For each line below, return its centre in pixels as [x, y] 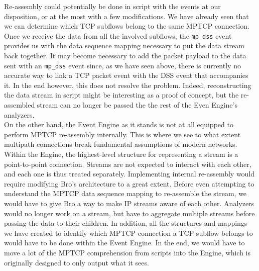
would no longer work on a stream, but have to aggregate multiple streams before [129, 213]
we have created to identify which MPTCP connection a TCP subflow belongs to [128, 233]
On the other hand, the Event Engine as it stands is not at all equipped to [119, 124]
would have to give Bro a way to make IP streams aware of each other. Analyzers [129, 203]
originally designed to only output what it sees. [77, 262]
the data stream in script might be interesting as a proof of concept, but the [121, 95]
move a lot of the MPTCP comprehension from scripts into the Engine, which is [127, 252]
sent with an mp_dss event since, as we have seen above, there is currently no [122, 65]
